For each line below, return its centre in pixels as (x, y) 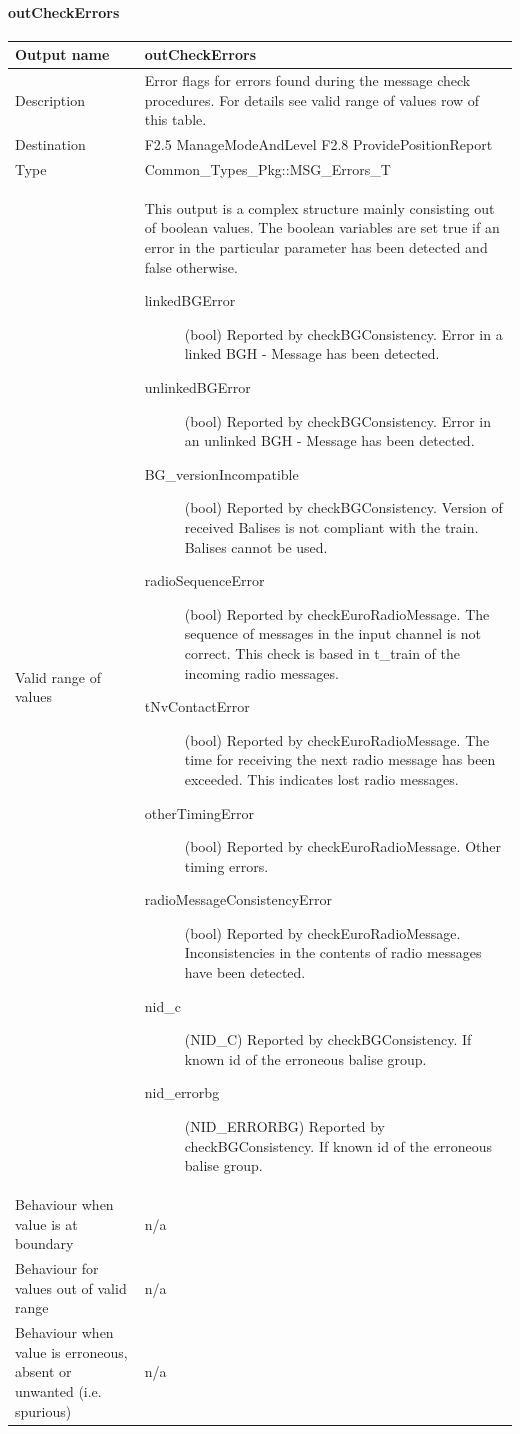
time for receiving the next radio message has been (340, 759)
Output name (62, 54)
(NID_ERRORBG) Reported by (284, 1126)
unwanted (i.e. (58, 1390)
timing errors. (226, 865)
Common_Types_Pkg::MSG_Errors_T (267, 169)
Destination (50, 144)
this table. (175, 119)
